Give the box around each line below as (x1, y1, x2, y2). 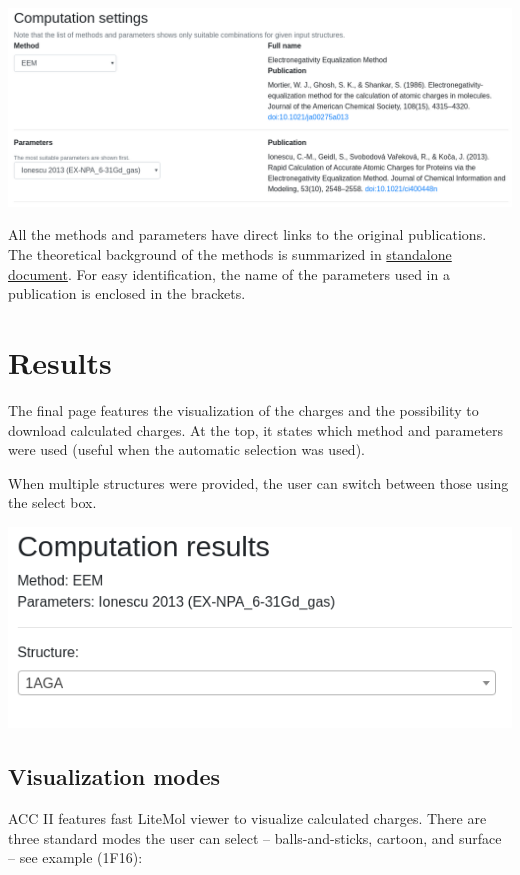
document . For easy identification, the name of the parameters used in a (8, 263, 450, 284)
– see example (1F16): (8, 847, 143, 868)
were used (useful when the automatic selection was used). (8, 439, 365, 460)
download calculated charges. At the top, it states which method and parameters (8, 419, 504, 440)
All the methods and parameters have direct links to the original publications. (8, 224, 487, 245)
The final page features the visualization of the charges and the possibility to (8, 399, 479, 420)
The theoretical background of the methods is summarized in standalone (8, 244, 452, 265)
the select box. (8, 492, 97, 513)
